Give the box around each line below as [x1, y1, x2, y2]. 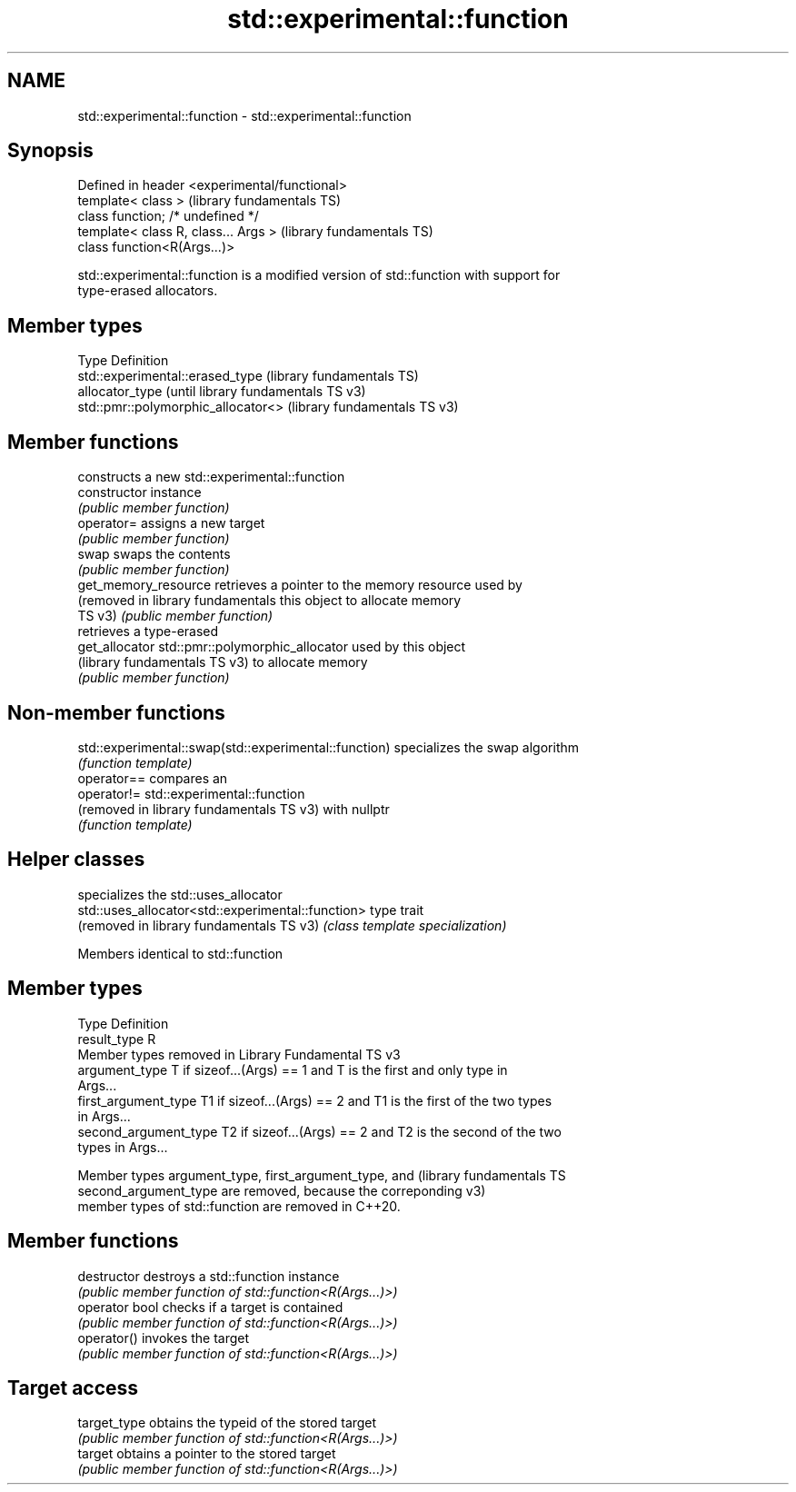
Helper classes [7, 848, 145, 871]
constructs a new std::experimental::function [77, 469, 345, 485]
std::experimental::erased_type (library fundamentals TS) [77, 368, 419, 384]
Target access [7, 1376, 139, 1399]
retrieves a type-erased [77, 623, 219, 640]
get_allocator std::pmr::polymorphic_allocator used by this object [77, 639, 466, 655]
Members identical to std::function [77, 945, 284, 961]
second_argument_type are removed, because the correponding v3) [77, 1182, 486, 1199]
